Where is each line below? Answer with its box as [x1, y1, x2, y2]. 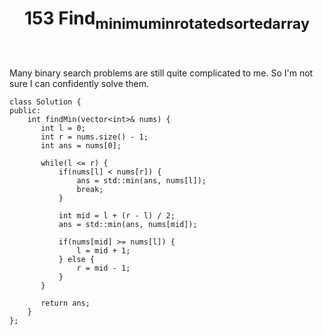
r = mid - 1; [76, 263, 131, 273]
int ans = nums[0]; [40, 140, 122, 151]
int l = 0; [40, 123, 86, 133]
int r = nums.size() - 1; [40, 132, 149, 142]
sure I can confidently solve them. [9, 77, 150, 89]
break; [76, 184, 104, 194]
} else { [58, 254, 96, 264]
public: [9, 105, 42, 116]
